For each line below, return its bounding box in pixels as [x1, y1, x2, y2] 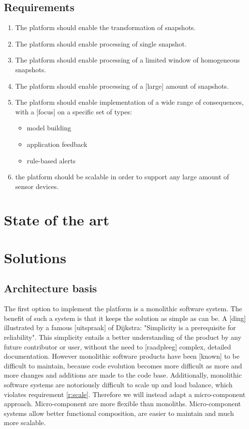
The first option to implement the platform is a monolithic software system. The [4, 303, 242, 314]
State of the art [4, 209, 110, 229]
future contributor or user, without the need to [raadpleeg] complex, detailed [4, 341, 231, 351]
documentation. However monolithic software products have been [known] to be [4, 351, 240, 361]
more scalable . [4, 417, 46, 428]
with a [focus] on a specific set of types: [15, 106, 132, 116]
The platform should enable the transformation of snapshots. [15, 22, 196, 32]
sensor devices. [15, 181, 59, 191]
